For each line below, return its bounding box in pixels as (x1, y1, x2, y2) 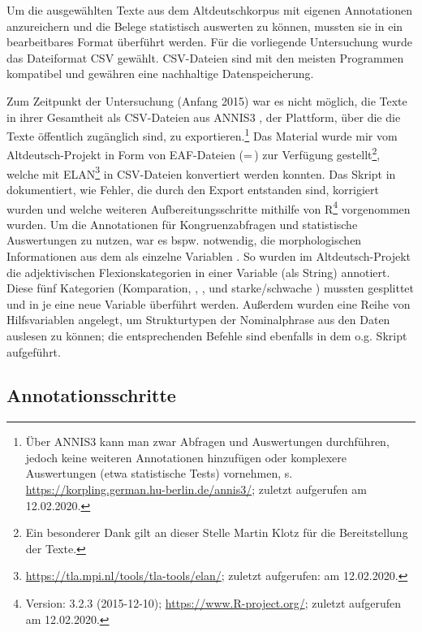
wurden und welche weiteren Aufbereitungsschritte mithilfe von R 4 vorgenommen (6, 197, 411, 217)
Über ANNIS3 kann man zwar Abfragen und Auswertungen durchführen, (25, 433, 390, 450)
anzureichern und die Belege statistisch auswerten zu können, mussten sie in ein (6, 17, 403, 34)
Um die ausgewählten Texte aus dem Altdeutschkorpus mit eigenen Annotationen (6, 2, 413, 18)
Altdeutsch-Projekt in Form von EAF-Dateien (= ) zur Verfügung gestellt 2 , (6, 144, 381, 163)
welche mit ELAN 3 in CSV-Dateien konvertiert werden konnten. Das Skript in (6, 162, 396, 182)
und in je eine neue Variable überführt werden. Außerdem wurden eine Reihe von (6, 295, 411, 312)
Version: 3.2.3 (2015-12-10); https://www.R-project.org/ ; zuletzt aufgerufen (25, 595, 401, 612)
